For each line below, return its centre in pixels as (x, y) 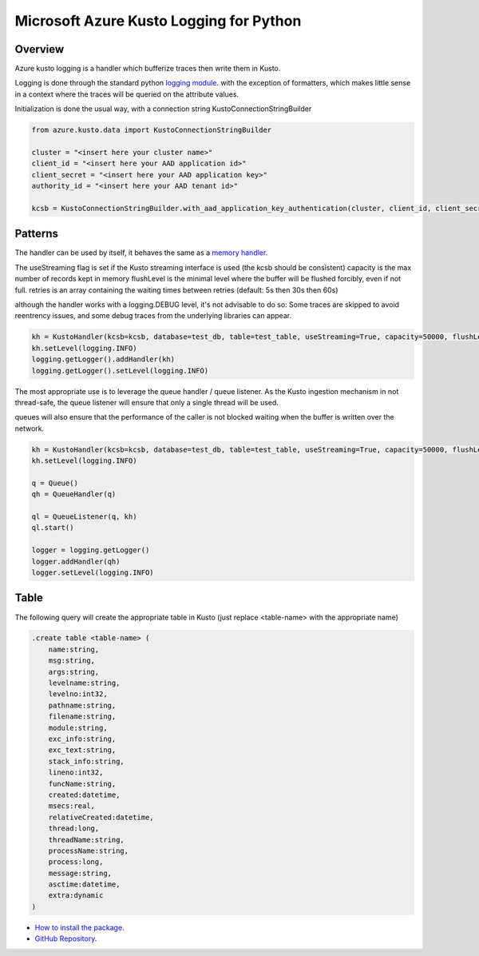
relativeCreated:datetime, (101, 817)
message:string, (80, 873)
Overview (40, 49)
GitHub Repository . (66, 938)
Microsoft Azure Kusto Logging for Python (158, 21)
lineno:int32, (76, 773)
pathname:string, (82, 705)
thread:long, (74, 829)
